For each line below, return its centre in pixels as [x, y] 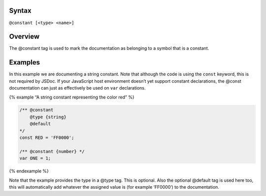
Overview [24, 37]
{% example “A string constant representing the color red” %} [72, 97]
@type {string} [48, 117]
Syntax [20, 11]
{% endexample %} [29, 171]
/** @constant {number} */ [52, 151]
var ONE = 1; [35, 158]
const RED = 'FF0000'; [47, 138]
